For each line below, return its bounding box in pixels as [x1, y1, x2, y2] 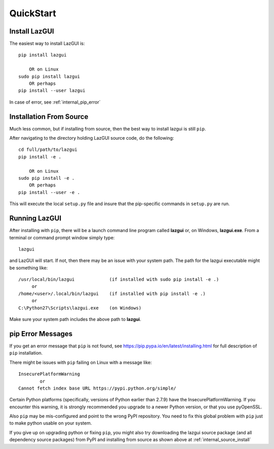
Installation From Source [9, 112, 89, 121]
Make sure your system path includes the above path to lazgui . [9, 316, 142, 323]
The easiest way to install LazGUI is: [9, 41, 85, 47]
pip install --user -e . [18, 189, 80, 195]
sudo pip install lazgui [18, 74, 80, 79]
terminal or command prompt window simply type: [9, 234, 115, 241]
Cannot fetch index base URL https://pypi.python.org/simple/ [18, 385, 177, 391]
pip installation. [9, 350, 43, 356]
